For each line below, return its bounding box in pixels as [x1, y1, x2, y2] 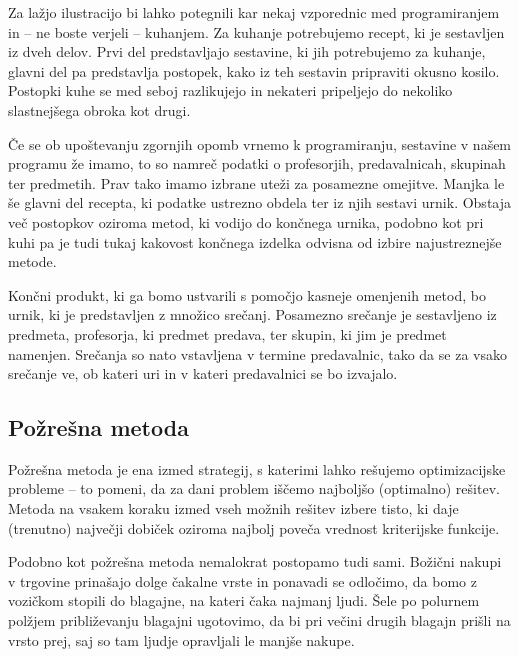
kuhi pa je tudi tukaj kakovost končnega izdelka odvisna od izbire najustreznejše [8, 231, 502, 252]
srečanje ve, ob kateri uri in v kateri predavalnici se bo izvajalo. [8, 363, 398, 384]
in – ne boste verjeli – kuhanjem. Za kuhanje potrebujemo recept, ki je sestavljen [8, 21, 505, 42]
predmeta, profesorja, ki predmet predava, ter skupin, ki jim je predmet [8, 323, 447, 344]
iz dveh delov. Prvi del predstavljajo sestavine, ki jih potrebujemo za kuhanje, [8, 41, 486, 62]
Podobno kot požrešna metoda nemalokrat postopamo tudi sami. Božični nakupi [8, 551, 502, 572]
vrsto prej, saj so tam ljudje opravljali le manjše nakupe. [8, 629, 355, 650]
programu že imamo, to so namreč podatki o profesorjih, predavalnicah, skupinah [8, 153, 506, 174]
